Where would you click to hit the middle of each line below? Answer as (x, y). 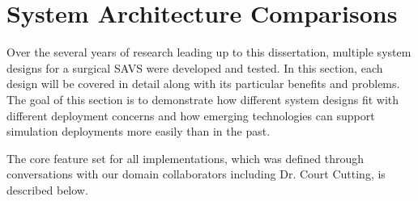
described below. (47, 189)
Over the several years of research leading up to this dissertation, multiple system (209, 52)
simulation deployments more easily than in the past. (139, 131)
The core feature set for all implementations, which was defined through (185, 158)
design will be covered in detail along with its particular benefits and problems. (203, 84)
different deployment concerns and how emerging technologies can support (191, 115)
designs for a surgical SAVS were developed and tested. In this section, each (195, 67)
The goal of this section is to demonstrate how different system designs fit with (203, 99)
